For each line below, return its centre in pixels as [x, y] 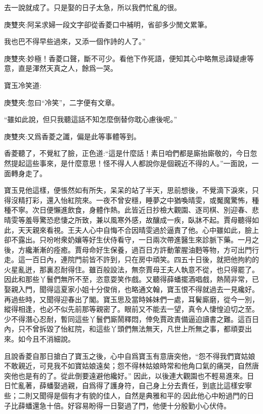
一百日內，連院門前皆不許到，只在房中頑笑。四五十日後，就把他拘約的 [142, 259]
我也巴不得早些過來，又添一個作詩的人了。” [75, 41]
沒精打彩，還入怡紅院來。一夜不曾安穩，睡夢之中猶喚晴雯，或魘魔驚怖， [131, 200]
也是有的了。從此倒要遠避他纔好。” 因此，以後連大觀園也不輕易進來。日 [136, 375]
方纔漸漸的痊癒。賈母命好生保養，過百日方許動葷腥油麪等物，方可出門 [135, 249]
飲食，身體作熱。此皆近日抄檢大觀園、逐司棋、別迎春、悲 [163, 210]
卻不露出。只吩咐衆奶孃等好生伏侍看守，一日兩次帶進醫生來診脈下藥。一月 [128, 240]
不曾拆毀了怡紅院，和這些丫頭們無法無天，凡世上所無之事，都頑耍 [135, 329]
